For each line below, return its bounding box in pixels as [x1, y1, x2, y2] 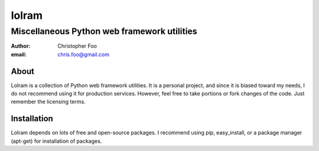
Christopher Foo [57, 42, 97, 50]
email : [11, 51, 27, 58]
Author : [11, 42, 31, 50]
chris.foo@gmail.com [57, 51, 109, 58]
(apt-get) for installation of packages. [11, 137, 102, 145]
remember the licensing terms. [11, 98, 86, 106]
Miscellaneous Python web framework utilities [11, 26, 197, 37]
